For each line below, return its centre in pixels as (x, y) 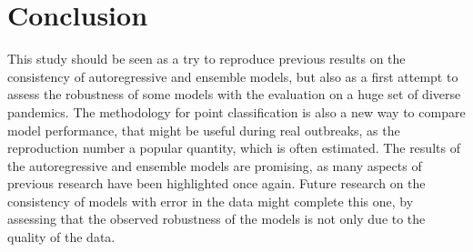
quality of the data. (61, 237)
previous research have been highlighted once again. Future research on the (216, 183)
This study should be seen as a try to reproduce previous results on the (206, 59)
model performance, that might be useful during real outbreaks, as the (204, 130)
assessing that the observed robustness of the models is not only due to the (216, 219)
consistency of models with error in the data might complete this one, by (211, 201)
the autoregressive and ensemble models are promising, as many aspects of (215, 165)
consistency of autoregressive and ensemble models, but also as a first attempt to (233, 76)
